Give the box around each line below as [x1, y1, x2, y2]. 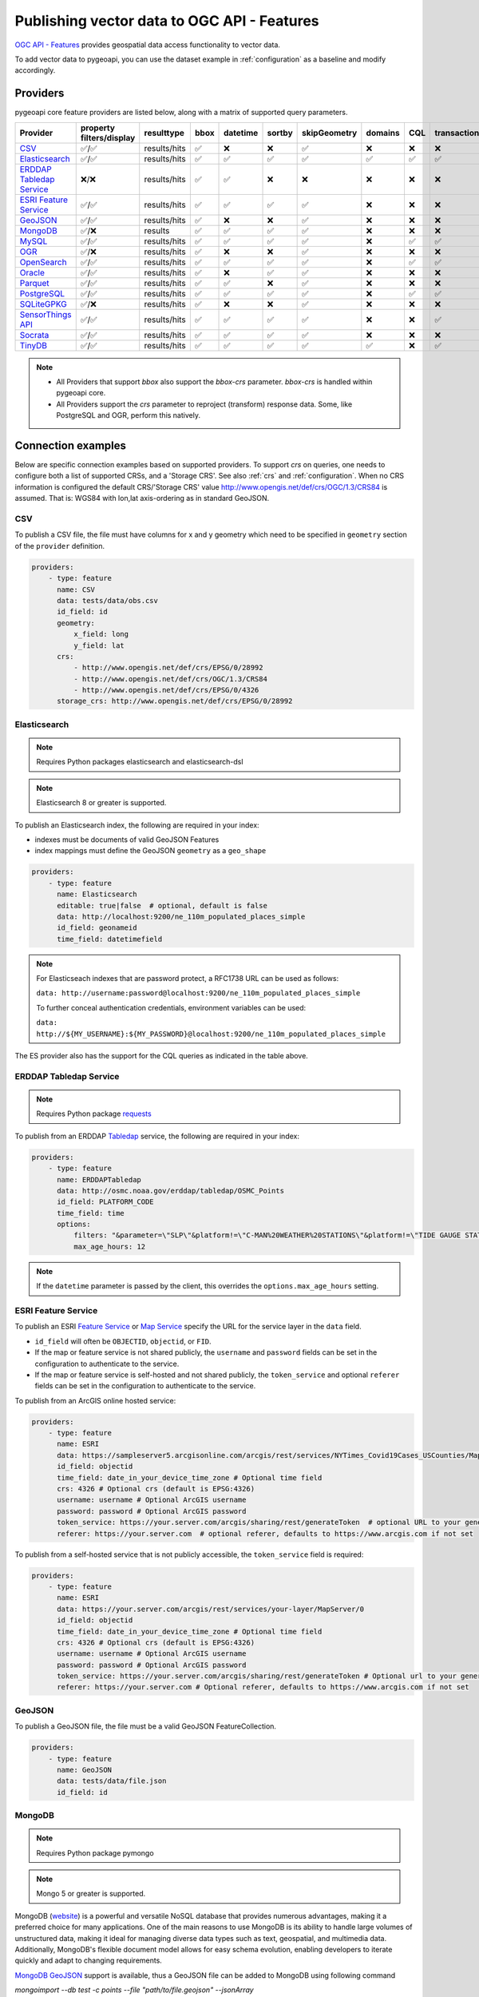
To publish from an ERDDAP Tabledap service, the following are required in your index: [14, 1131, 299, 1141]
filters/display [80, 132, 136, 143]
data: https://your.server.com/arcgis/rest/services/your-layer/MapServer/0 [57, 1604, 365, 1614]
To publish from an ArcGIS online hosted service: [14, 1396, 176, 1405]
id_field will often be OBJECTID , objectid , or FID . [34, 1336, 212, 1346]
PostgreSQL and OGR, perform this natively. [56, 411, 201, 420]
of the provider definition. [14, 541, 105, 550]
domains [366, 127, 400, 138]
